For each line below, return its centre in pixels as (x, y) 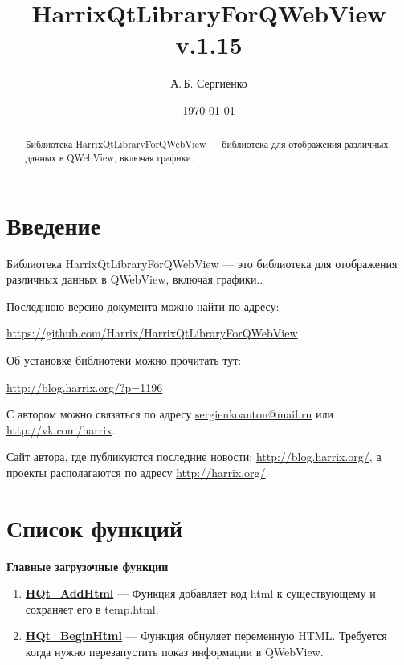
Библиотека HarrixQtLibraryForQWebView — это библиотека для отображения (202, 263)
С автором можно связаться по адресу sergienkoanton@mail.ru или (170, 414)
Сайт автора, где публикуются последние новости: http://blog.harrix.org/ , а (194, 457)
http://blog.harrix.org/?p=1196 (85, 387)
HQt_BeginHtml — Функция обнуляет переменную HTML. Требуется (206, 636)
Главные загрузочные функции (88, 566)
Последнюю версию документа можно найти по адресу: (143, 306)
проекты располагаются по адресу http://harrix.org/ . (138, 472)
